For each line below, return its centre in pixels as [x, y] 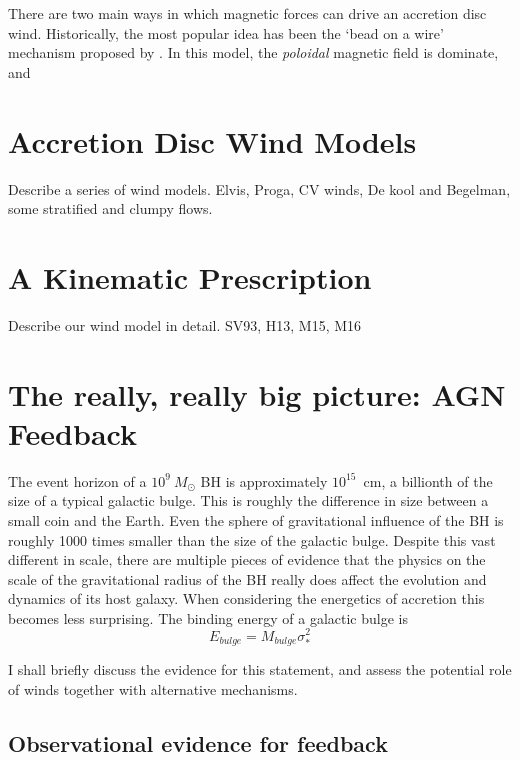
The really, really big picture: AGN [257, 393]
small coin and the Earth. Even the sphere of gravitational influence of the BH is [256, 519]
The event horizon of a [77, 480]
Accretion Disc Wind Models [212, 140]
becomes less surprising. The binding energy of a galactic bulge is [208, 617]
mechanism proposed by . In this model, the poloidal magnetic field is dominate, [253, 52]
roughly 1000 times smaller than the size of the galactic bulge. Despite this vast [252, 539]
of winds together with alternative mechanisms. [153, 688]
